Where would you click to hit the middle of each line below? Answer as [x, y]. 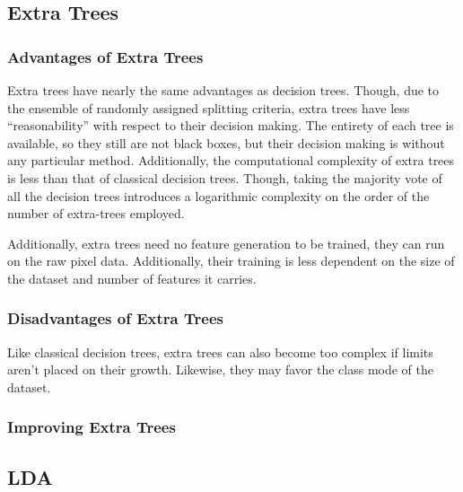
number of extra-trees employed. [96, 213]
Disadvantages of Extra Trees [115, 318]
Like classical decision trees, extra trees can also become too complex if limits [220, 351]
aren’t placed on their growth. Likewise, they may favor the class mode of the [220, 369]
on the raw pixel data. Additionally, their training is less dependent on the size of [231, 261]
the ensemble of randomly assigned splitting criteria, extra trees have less [209, 107]
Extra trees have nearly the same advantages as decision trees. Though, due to [223, 90]
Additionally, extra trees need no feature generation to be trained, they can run [226, 243]
